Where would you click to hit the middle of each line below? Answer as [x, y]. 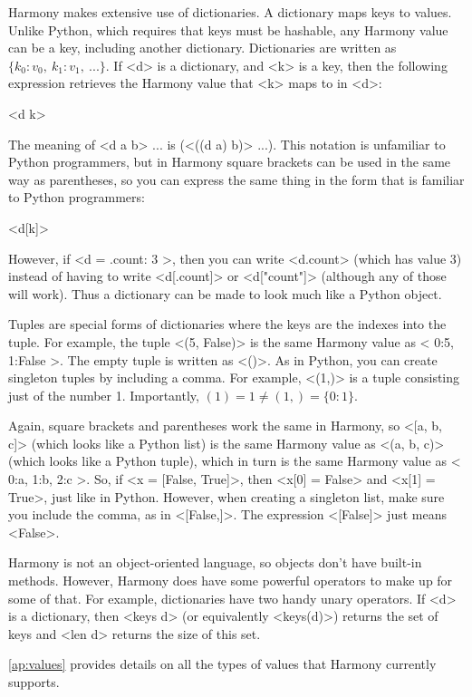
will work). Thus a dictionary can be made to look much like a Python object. [225, 293]
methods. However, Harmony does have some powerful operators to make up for [231, 581]
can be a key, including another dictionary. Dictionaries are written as [202, 48]
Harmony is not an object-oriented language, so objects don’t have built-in [215, 562]
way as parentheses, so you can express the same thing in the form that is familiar [236, 179]
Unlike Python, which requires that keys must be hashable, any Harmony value [228, 29]
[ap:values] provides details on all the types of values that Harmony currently [222, 664]
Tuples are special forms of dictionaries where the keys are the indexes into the [227, 324]
